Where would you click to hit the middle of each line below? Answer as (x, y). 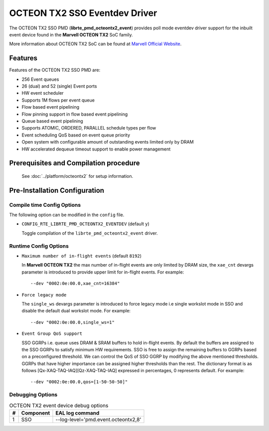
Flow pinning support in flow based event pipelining (75, 114)
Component (36, 413)
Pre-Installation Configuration (57, 190)
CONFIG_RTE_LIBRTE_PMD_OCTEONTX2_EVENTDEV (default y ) (85, 224)
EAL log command (77, 413)
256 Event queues (40, 79)
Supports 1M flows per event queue (58, 100)
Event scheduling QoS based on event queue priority (76, 135)
